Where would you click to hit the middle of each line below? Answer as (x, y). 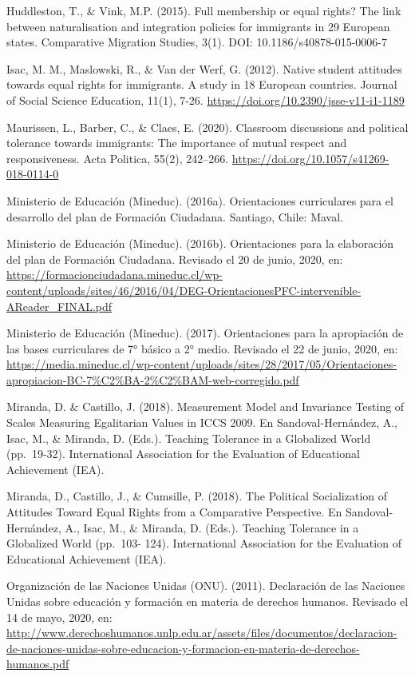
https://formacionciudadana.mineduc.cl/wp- (115, 275)
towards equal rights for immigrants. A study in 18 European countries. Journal (202, 84)
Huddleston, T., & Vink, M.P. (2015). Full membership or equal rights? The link (204, 10)
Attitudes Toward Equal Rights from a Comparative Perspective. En (174, 512)
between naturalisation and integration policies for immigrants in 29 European (198, 26)
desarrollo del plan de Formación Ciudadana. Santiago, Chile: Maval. (175, 216)
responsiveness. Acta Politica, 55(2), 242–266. (118, 158)
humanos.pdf (38, 664)
